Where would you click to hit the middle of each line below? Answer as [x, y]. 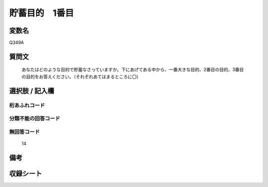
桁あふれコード [27, 105]
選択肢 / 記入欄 [32, 91]
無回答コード [25, 132]
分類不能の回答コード [35, 118]
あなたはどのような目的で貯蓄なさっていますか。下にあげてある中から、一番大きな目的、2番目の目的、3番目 [133, 70]
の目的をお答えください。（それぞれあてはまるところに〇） [81, 77]
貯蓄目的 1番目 [42, 13]
